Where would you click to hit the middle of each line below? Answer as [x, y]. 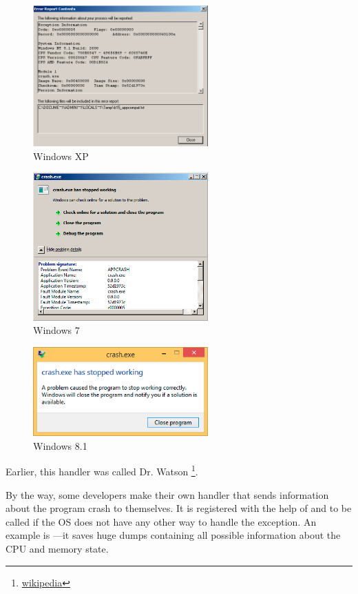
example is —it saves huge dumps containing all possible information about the [173, 535]
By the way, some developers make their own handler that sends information [167, 494]
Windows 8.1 [60, 445]
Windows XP [61, 156]
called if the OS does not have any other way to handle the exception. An [161, 521]
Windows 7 [56, 330]
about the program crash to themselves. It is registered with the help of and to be [179, 508]
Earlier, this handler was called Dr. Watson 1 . [102, 471]
